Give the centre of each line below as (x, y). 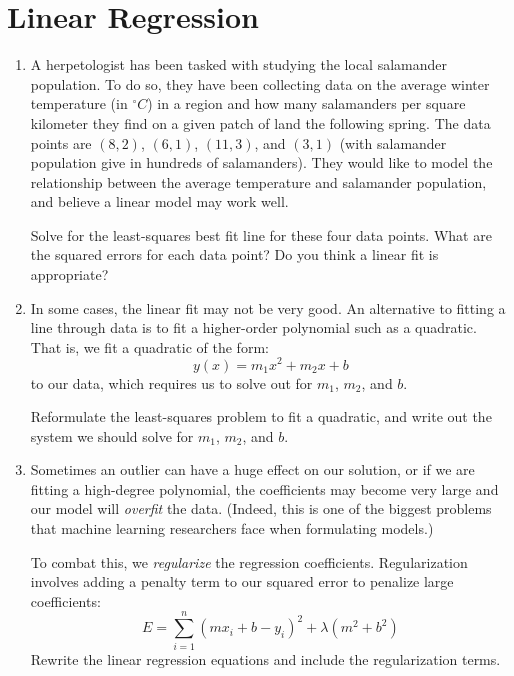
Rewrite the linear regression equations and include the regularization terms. (265, 658)
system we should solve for (112, 435)
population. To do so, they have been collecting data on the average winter (260, 83)
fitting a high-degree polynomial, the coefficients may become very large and (264, 488)
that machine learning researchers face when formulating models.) (232, 528)
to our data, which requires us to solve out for (171, 382)
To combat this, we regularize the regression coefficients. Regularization (249, 561)
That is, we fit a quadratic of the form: (149, 346)
